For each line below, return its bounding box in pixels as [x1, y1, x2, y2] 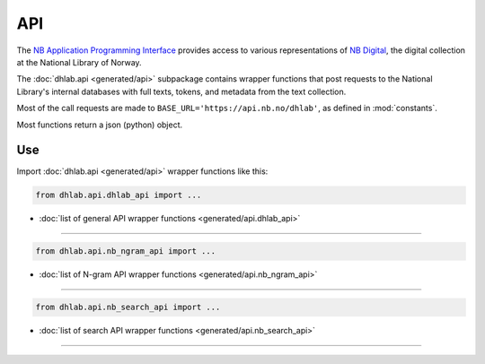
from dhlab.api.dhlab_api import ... [35, 190, 202, 201]
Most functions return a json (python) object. [16, 119, 183, 130]
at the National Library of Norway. [16, 56, 143, 67]
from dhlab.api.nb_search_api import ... [35, 302, 221, 313]
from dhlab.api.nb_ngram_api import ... [35, 247, 216, 256]
